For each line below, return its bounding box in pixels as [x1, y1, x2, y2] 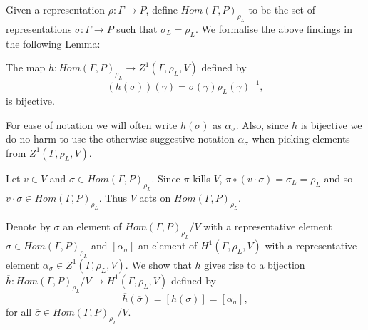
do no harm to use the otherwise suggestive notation [6, 131, 235, 146]
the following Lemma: [6, 36, 101, 51]
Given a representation [6, 2, 106, 16]
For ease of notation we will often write [6, 117, 178, 132]
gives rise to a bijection [204, 257, 305, 272]
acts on [139, 190, 171, 205]
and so [324, 170, 353, 185]
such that [116, 21, 158, 36]
